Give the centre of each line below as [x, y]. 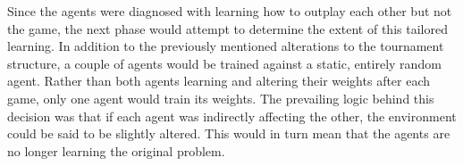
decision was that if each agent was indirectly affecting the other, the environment [232, 116]
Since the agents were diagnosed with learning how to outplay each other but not [230, 11]
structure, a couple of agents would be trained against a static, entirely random [224, 63]
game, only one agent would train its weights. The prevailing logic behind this [221, 98]
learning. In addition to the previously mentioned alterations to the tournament [226, 46]
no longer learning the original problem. [116, 150]
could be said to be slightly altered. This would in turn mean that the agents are [229, 133]
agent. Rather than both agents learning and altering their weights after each [219, 81]
